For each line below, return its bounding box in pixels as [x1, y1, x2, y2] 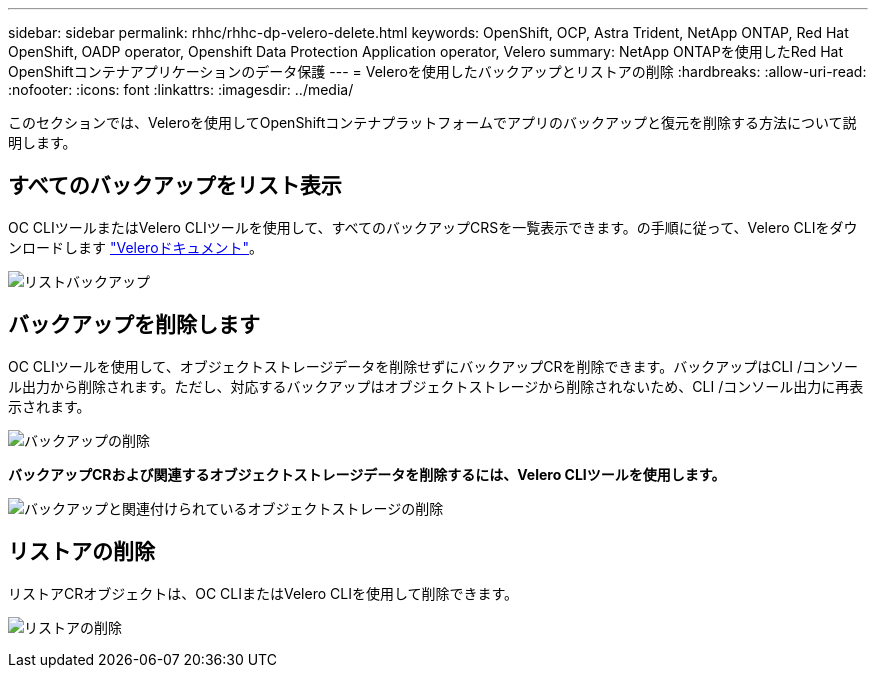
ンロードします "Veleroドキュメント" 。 [8, 238, 264, 256]
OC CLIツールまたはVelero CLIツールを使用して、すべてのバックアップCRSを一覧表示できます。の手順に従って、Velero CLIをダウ [8, 218, 858, 236]
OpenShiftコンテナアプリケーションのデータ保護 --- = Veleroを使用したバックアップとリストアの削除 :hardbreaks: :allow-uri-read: [8, 63, 867, 80]
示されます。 [8, 397, 91, 415]
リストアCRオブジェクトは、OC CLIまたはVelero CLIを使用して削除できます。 [8, 584, 519, 602]
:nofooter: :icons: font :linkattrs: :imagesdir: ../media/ [8, 81, 354, 98]
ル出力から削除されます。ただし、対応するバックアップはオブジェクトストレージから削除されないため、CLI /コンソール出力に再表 [8, 377, 864, 395]
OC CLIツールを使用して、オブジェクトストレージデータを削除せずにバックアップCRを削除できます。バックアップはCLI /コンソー [8, 357, 859, 375]
